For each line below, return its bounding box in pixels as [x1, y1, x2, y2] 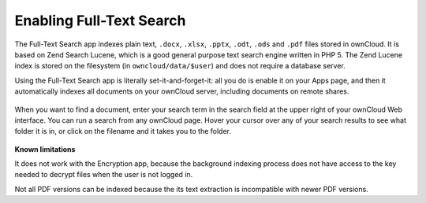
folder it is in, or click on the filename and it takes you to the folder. [14, 127, 232, 136]
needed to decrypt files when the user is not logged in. [14, 170, 193, 179]
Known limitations [14, 144, 76, 153]
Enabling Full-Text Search [14, 12, 186, 29]
